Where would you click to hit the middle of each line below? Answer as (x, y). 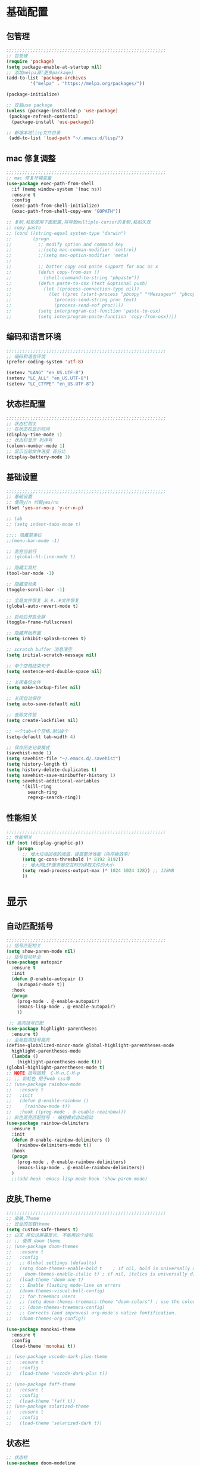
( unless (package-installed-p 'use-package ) (62, 111)
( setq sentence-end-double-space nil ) (54, 671)
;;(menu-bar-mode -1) (33, 541)
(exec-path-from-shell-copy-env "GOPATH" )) (66, 212)
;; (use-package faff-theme (41, 1384)
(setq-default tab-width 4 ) (41, 737)
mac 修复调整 (31, 158)
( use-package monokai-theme (41, 1329)
